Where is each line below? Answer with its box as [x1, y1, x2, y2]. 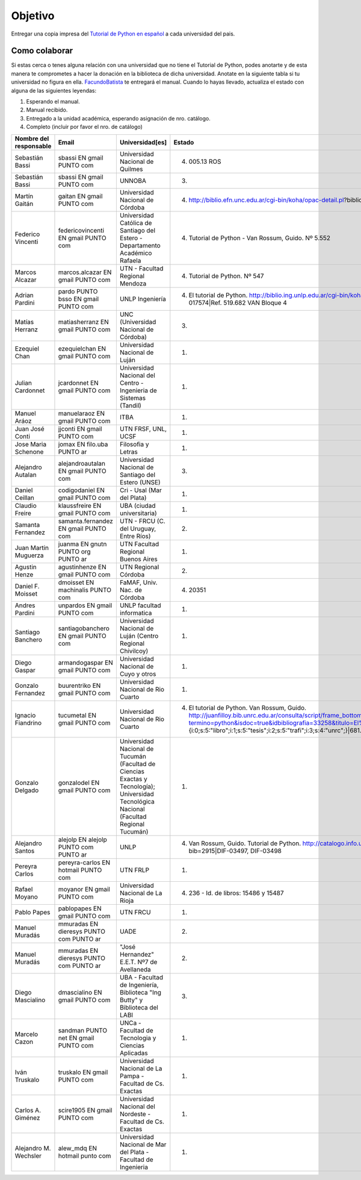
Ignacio [14, 711, 36, 719]
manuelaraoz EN [58, 409, 105, 417]
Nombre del [14, 134, 49, 143]
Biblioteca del [119, 1003, 159, 1011]
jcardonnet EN [58, 378, 99, 387]
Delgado [14, 786, 39, 794]
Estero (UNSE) [119, 478, 161, 486]
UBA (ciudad [119, 501, 156, 510]
